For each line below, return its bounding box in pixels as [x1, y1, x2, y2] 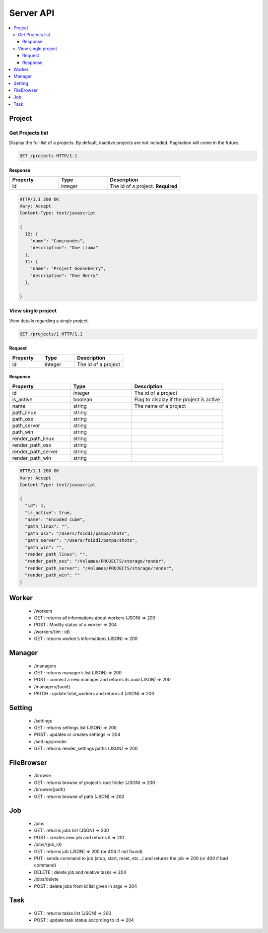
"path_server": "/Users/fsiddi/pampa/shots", [25, 538, 137, 543]
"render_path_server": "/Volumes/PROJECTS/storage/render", [25, 565, 174, 571]
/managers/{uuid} [34, 683, 70, 690]
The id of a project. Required [110, 183, 178, 190]
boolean [73, 396, 93, 403]
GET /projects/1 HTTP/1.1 [19, 331, 83, 337]
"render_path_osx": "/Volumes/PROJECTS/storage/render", [25, 559, 166, 564]
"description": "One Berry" [30, 273, 99, 278]
